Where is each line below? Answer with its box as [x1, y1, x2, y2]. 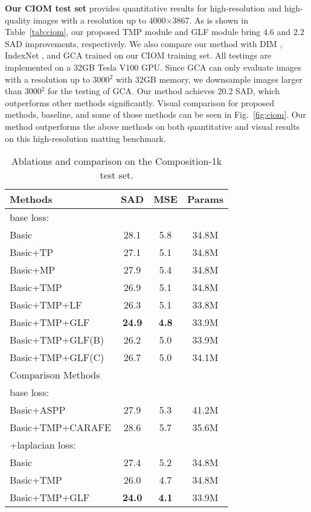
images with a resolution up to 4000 [33, 13, 166, 26]
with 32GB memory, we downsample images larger [115, 72, 303, 85]
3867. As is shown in [172, 13, 248, 26]
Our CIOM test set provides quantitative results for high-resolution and [5, 2, 282, 14]
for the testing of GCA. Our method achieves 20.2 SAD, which [48, 85, 280, 97]
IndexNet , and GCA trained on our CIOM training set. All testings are [5, 49, 272, 62]
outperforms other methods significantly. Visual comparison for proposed [5, 96, 275, 109]
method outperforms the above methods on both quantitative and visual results [5, 120, 300, 132]
